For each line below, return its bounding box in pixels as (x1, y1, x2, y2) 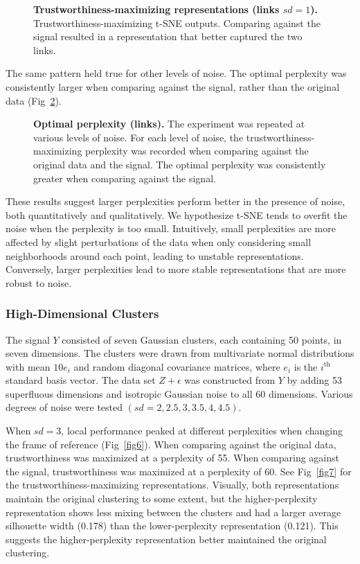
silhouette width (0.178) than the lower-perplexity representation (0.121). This (6, 518, 339, 533)
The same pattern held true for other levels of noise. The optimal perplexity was (6, 66, 347, 80)
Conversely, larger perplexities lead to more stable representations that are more (6, 262, 346, 276)
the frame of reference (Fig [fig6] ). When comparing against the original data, (6, 437, 336, 451)
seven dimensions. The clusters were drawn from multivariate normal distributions (6, 346, 354, 360)
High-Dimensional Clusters (6, 305, 159, 322)
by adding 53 (287, 373, 343, 387)
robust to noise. (6, 275, 72, 290)
